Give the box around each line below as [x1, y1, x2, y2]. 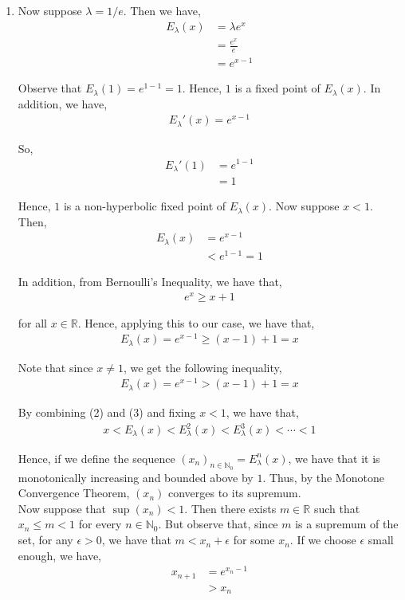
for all [18, 314, 48, 331]
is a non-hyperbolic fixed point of [63, 198, 226, 214]
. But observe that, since [158, 516, 278, 532]
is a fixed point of [234, 80, 320, 96]
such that [313, 500, 360, 516]
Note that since [18, 359, 93, 375]
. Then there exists [184, 500, 277, 516]
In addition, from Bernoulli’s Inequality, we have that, [18, 273, 282, 289]
